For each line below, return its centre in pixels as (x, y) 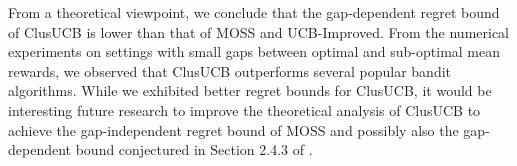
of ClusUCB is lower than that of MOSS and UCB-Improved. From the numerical (259, 31)
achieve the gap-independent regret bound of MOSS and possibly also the (233, 129)
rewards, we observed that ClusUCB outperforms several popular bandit (230, 70)
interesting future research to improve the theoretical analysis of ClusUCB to (244, 109)
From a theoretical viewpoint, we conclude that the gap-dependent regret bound (254, 12)
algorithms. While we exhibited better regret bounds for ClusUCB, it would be (250, 90)
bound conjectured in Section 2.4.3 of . (194, 149)
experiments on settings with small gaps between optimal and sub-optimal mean (254, 51)
